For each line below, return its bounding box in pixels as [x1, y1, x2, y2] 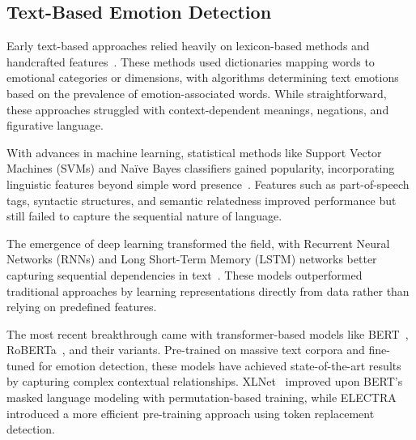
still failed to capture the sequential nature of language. [6, 207, 282, 224]
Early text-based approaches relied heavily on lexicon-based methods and [6, 37, 370, 54]
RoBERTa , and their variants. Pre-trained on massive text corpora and [6, 341, 365, 358]
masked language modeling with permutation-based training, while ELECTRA [6, 389, 397, 406]
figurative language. [6, 117, 104, 134]
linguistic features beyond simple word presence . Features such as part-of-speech [6, 175, 410, 192]
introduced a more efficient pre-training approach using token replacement [6, 404, 375, 421]
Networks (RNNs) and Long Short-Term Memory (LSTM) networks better [6, 250, 377, 267]
